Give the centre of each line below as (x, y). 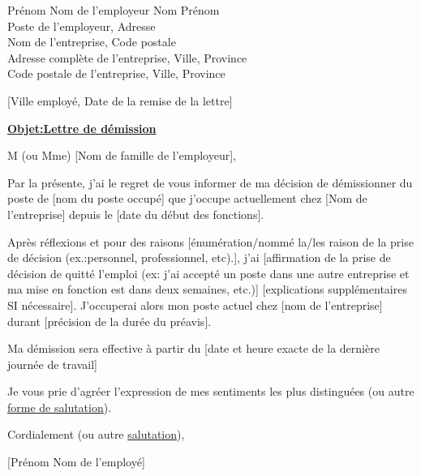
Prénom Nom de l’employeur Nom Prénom (114, 10)
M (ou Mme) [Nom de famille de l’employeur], (122, 155)
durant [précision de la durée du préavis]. (110, 321)
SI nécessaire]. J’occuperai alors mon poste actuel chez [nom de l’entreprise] (195, 304)
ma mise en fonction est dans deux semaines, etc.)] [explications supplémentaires (207, 289)
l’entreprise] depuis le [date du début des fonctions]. (136, 214)
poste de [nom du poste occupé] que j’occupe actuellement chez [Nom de (187, 198)
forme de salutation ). (60, 407)
